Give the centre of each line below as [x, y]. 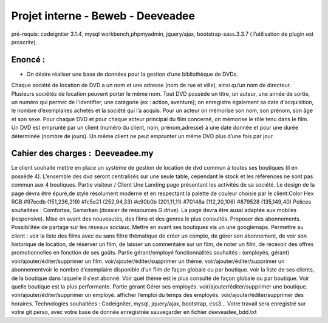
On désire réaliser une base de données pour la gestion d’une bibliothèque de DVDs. [132, 74]
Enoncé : [28, 60]
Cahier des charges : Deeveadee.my [82, 154]
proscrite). [24, 42]
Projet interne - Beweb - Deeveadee [103, 16]
